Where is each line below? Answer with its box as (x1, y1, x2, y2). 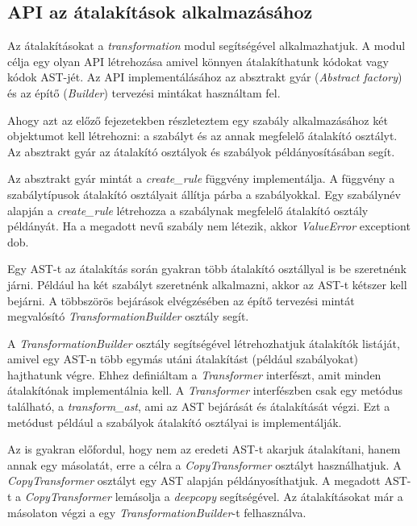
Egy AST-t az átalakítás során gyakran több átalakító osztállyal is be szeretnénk (7, 260, 407, 277)
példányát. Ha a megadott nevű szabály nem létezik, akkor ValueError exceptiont (7, 217, 411, 234)
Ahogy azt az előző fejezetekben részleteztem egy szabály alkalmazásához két (7, 111, 388, 128)
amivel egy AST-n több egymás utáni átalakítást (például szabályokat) (7, 350, 359, 367)
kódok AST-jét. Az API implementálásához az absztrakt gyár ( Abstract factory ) (7, 68, 402, 85)
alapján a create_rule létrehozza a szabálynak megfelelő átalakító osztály (7, 201, 369, 218)
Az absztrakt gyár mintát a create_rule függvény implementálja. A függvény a (7, 170, 395, 187)
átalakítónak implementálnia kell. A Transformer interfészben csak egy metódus (7, 382, 403, 399)
